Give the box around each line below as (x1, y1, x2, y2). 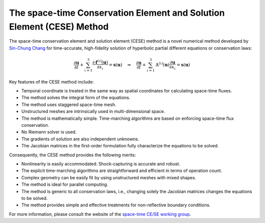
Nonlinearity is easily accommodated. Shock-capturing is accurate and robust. (21, 161, 181, 167)
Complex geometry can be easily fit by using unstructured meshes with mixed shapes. (21, 174, 196, 180)
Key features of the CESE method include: (9, 79, 94, 84)
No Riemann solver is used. (21, 129, 77, 135)
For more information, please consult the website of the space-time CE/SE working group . (9, 211, 191, 217)
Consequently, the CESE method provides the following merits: (9, 152, 136, 158)
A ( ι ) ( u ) (155, 61, 170, 67)
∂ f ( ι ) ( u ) (92, 59, 108, 65)
